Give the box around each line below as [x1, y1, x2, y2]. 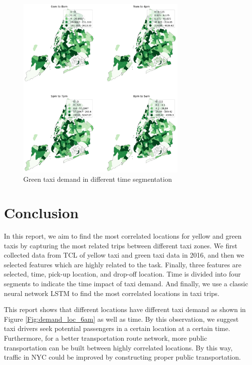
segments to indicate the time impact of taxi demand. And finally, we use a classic [4, 278, 248, 289]
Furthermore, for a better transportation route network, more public [4, 333, 207, 343]
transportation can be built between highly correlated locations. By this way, [4, 342, 233, 352]
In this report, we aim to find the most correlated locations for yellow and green [4, 231, 242, 241]
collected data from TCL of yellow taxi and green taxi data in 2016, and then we [4, 250, 244, 260]
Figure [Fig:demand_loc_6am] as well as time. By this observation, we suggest [4, 313, 239, 324]
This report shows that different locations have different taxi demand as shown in [4, 304, 246, 314]
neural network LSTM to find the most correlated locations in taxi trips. [4, 288, 220, 298]
